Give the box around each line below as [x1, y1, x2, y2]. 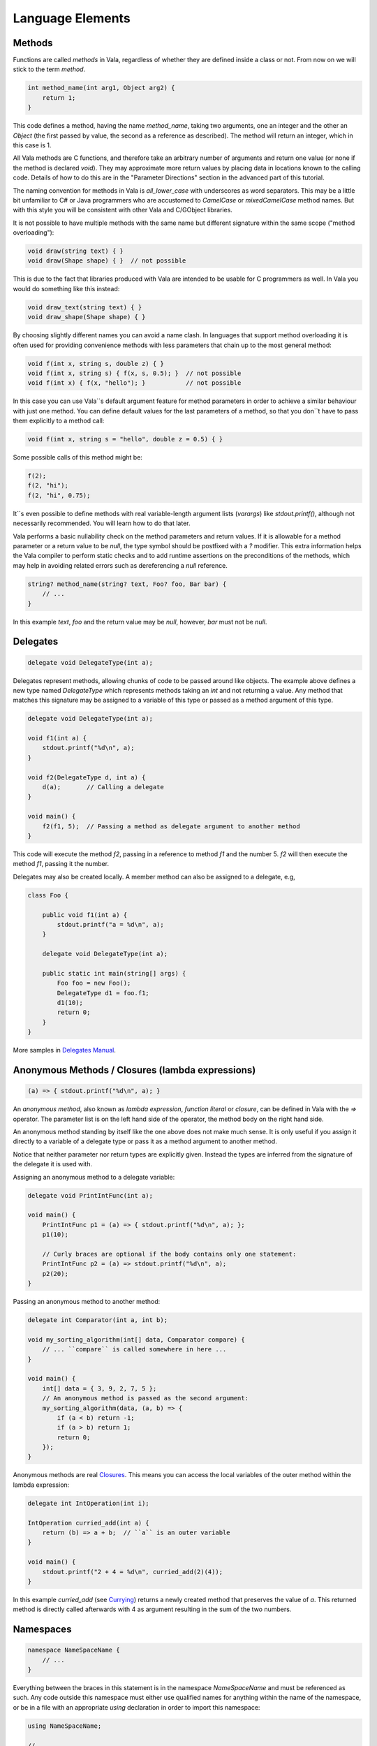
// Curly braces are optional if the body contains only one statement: [42, 1250, 297, 1258]
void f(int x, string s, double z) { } [27, 360, 164, 367]
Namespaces [13, 1624, 72, 1636]
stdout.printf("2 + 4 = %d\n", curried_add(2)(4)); [42, 1568, 223, 1576]
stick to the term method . [13, 65, 86, 73]
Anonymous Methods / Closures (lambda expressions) [13, 1064, 256, 1076]
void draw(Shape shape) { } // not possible [27, 257, 186, 265]
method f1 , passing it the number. [13, 860, 110, 868]
